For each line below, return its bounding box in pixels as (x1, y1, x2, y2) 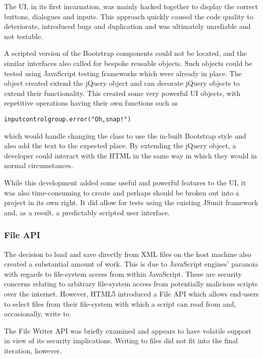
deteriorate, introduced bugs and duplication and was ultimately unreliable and (4, 21, 251, 31)
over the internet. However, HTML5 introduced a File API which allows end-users (4, 288, 259, 299)
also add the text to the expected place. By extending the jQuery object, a (4, 140, 236, 151)
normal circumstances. (4, 160, 73, 171)
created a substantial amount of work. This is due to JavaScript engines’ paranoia (4, 258, 258, 269)
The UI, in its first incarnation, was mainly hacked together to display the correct (4, 1, 258, 11)
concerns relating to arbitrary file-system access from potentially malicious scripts (4, 278, 258, 289)
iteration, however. (4, 345, 62, 355)
